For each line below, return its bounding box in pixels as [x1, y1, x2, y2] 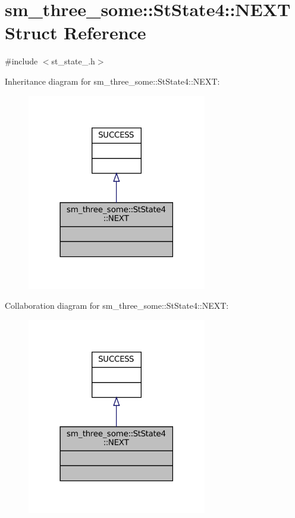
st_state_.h [51, 55, 95, 67]
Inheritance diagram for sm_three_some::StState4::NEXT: [5, 75, 220, 87]
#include [5, 55, 38, 67]
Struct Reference [5, 20, 146, 45]
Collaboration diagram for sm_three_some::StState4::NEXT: [5, 299, 229, 312]
